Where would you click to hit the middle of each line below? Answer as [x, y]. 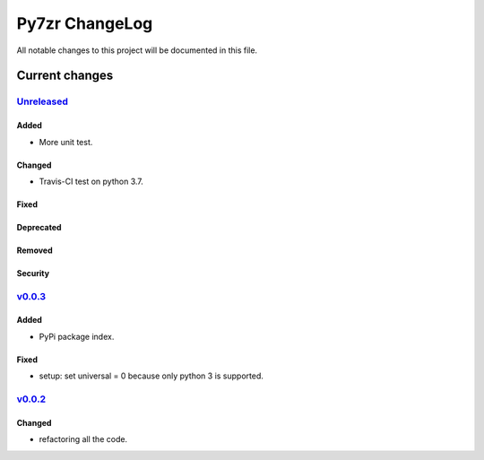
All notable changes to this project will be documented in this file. [137, 50]
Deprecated [39, 227]
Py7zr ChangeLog [85, 23]
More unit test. [66, 142]
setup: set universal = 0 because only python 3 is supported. [151, 376]
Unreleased [43, 101]
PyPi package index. [77, 336]
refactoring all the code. [83, 439]
